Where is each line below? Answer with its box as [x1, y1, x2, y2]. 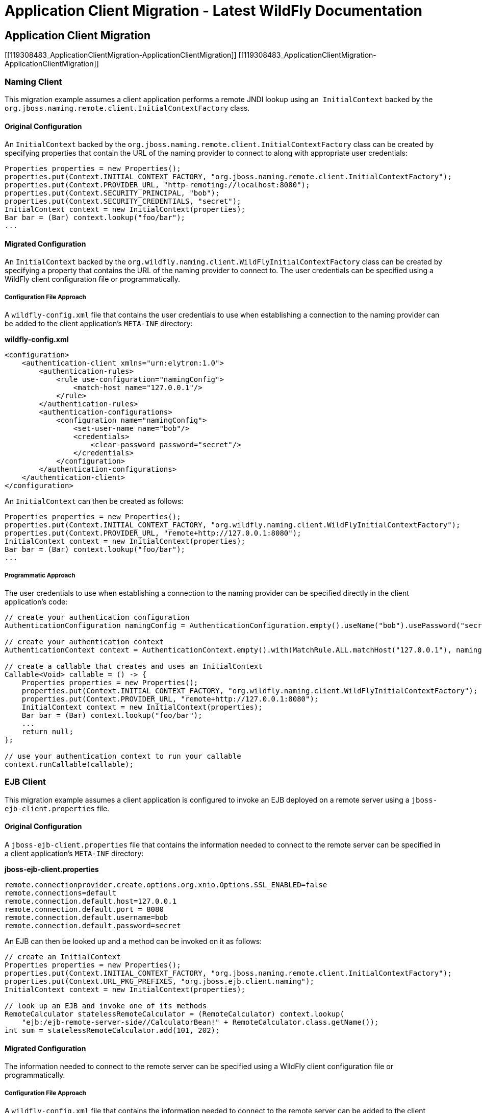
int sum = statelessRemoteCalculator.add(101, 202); [5, 1026, 220, 1034]
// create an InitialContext [5, 952, 121, 961]
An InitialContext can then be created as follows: [5, 497, 184, 506]
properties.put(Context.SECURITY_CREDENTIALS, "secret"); [5, 197, 241, 206]
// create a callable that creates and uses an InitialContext [5, 662, 263, 670]
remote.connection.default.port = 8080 [5, 905, 164, 913]
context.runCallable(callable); [5, 760, 134, 768]
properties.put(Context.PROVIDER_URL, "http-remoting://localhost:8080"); [5, 181, 310, 189]
